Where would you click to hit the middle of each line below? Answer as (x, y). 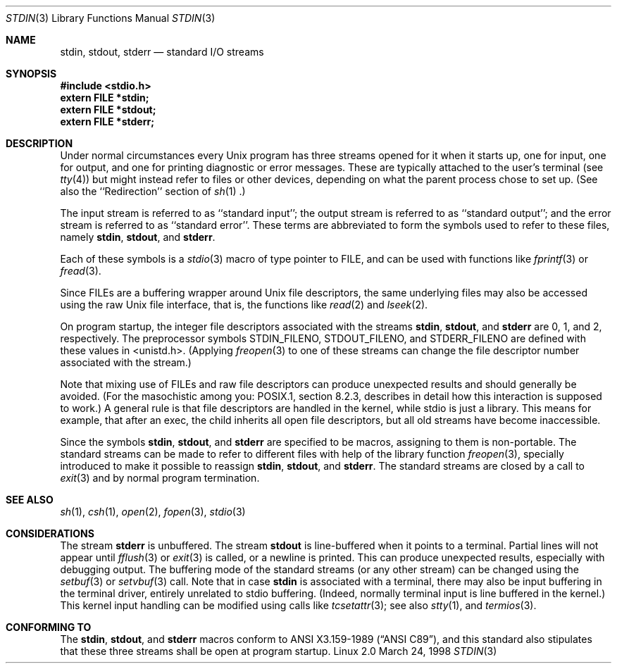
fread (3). (81, 271)
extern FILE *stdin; (105, 98)
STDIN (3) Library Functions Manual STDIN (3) (111, 18)
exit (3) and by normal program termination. (160, 478)
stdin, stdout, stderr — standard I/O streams (162, 52)
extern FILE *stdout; (108, 110)
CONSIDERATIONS (50, 533)
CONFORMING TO (49, 627)
